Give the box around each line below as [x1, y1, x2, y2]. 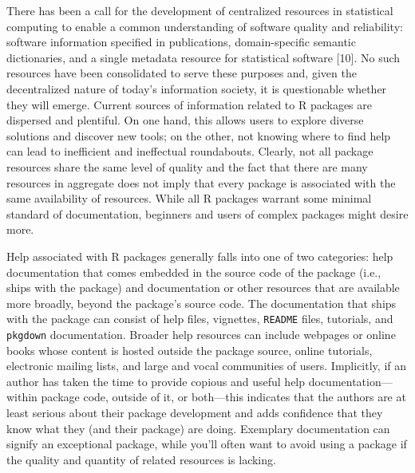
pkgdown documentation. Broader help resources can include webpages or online [6, 325, 396, 342]
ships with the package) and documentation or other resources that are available [6, 279, 400, 296]
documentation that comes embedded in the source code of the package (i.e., [6, 263, 381, 280]
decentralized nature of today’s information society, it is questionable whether [6, 80, 387, 97]
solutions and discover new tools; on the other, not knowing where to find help [6, 127, 391, 144]
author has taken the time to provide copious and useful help [6, 372, 306, 389]
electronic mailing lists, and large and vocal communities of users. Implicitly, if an [6, 357, 407, 374]
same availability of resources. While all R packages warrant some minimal [6, 190, 372, 207]
